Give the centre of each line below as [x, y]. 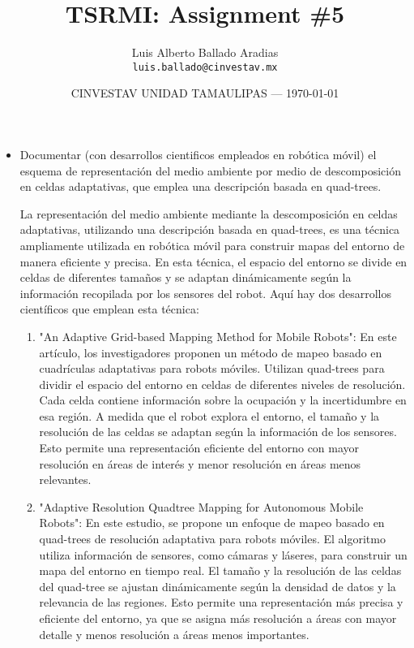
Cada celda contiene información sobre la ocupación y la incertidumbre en [223, 400]
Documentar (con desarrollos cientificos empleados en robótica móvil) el [198, 154]
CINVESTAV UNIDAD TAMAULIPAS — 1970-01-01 [205, 93]
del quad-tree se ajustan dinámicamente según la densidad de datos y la [218, 586]
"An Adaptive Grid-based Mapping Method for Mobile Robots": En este [218, 336]
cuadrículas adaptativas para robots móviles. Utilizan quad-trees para [212, 368]
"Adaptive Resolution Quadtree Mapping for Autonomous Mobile [201, 506]
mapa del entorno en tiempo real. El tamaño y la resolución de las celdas [220, 570]
